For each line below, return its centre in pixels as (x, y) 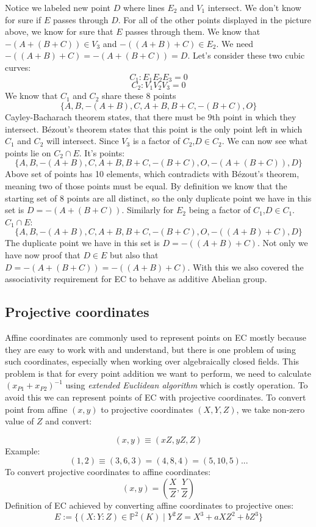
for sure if (23, 19)
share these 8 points (139, 96)
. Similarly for (148, 210)
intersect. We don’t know (254, 7)
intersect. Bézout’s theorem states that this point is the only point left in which (154, 129)
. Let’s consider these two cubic (246, 55)
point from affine (36, 409)
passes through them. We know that (193, 31)
